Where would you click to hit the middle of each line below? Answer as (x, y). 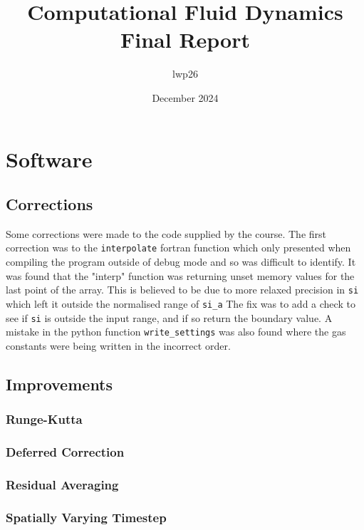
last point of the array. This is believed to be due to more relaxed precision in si (182, 290)
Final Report (185, 40)
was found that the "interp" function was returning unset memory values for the (180, 275)
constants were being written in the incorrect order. (118, 345)
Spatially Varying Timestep (86, 517)
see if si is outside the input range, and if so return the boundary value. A (169, 317)
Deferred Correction (65, 452)
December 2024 (185, 97)
